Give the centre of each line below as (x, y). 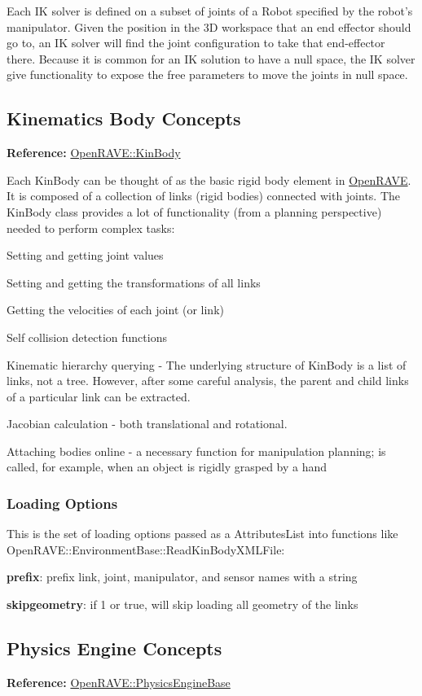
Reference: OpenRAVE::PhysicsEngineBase (119, 682)
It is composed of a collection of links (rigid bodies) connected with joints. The (204, 196)
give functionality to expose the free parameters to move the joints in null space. (207, 74)
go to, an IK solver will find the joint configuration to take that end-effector (196, 43)
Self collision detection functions (87, 337)
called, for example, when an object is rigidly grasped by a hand (167, 467)
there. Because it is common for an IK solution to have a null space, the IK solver (211, 58)
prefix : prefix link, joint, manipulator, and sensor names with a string (182, 577)
